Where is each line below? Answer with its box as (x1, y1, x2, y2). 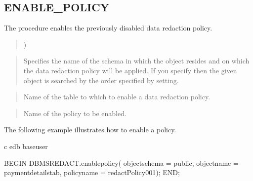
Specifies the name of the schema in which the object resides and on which (23, 56, 250, 66)
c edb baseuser (4, 141, 48, 151)
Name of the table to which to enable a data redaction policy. (23, 91, 211, 102)
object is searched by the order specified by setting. (23, 75, 179, 85)
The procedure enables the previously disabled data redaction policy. (4, 23, 212, 33)
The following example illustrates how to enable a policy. (4, 124, 176, 135)
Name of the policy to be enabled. (23, 108, 126, 118)
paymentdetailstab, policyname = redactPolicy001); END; (4, 167, 180, 178)
